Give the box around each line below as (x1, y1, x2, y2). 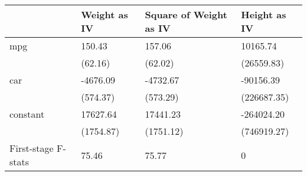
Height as (241, 8, 286, 21)
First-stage (9, 141, 54, 155)
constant (9, 107, 45, 121)
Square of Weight (145, 8, 227, 21)
